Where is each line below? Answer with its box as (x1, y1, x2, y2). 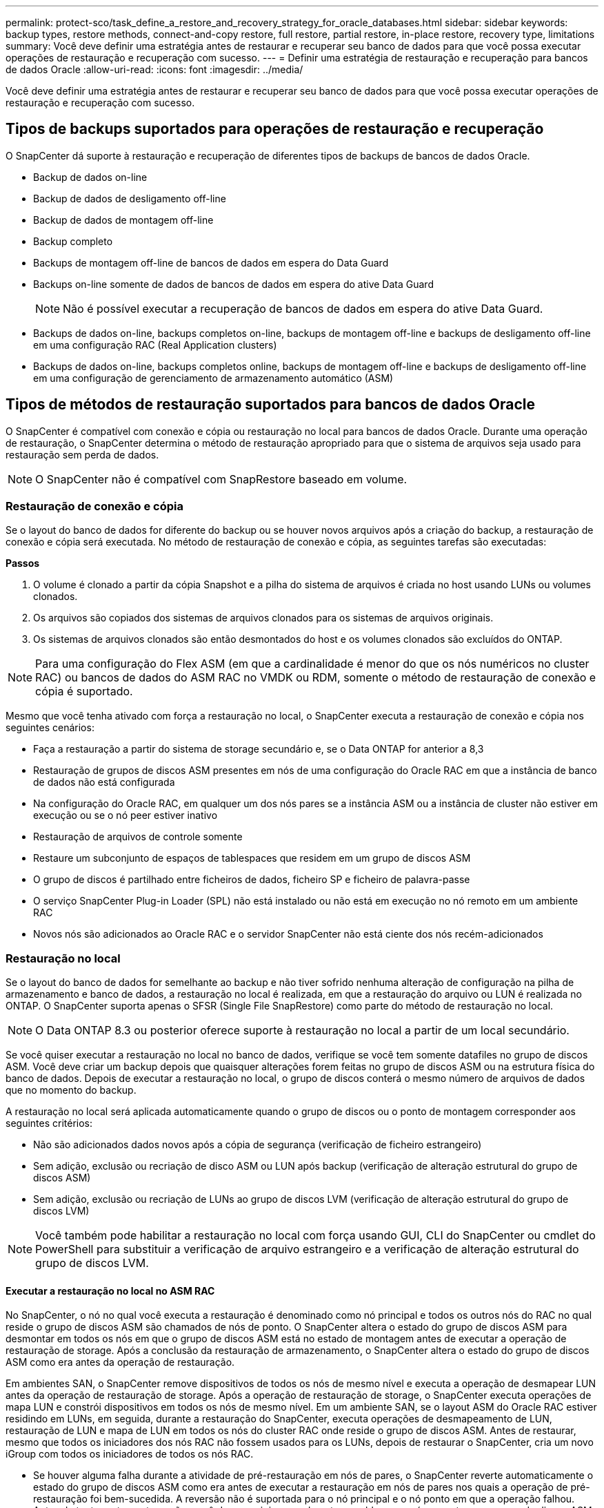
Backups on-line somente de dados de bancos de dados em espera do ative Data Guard (33, 278, 434, 290)
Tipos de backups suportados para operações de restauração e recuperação (6, 120, 544, 138)
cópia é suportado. (35, 684, 133, 699)
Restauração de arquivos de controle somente (33, 831, 243, 843)
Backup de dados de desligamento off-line (33, 192, 226, 204)
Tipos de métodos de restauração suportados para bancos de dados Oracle (6, 396, 536, 414)
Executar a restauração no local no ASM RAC (6, 1284, 215, 1297)
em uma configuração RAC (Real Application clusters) (33, 338, 277, 351)
